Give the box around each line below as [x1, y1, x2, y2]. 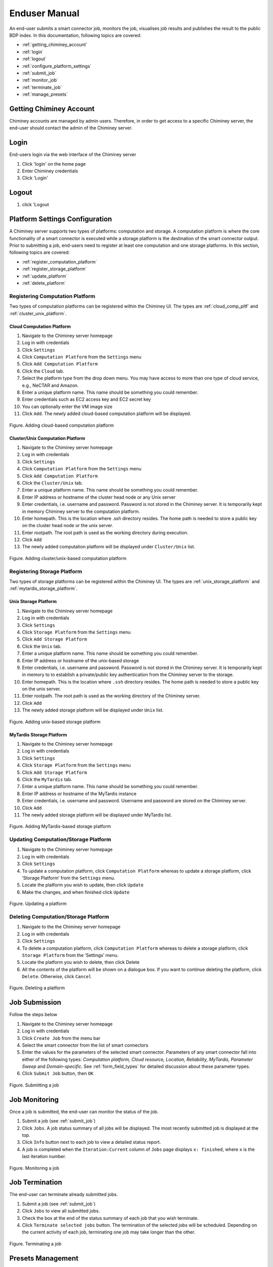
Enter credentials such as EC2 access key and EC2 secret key [22, 396, 151, 402]
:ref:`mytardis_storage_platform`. [9, 585, 78, 591]
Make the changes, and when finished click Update [22, 889, 130, 895]
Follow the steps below [9, 1012, 58, 1018]
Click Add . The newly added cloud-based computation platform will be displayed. [22, 411, 192, 417]
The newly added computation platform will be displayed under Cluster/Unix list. [22, 544, 196, 550]
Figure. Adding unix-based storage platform [9, 719, 101, 725]
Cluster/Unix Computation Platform [9, 435, 85, 441]
